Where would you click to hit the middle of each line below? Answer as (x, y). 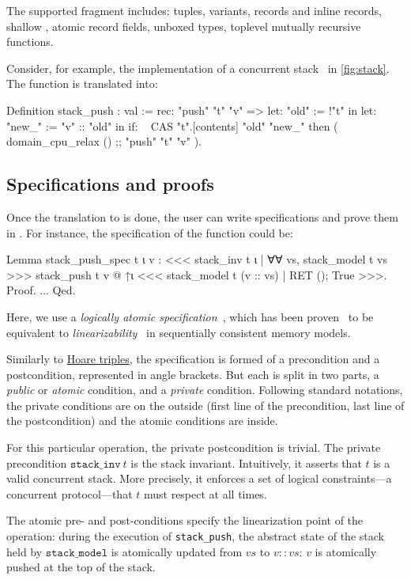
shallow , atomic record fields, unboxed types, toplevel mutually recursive (184, 26)
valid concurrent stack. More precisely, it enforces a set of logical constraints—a (199, 478)
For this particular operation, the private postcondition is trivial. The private (194, 447)
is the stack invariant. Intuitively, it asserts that (246, 462)
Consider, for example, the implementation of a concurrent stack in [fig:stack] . (198, 68)
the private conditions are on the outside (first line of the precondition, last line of (205, 405)
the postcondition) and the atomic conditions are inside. (142, 421)
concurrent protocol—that (70, 493)
